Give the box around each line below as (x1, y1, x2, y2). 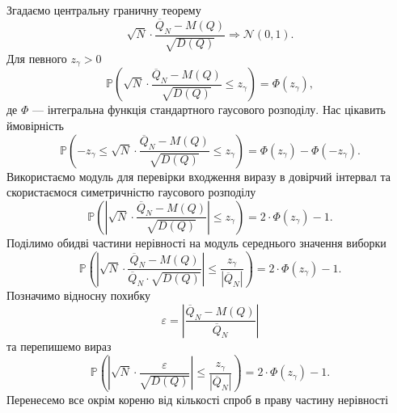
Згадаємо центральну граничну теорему (6, 2, 201, 18)
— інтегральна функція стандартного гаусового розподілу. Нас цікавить (32, 101, 386, 118)
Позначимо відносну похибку (6, 287, 151, 304)
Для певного (6, 50, 67, 67)
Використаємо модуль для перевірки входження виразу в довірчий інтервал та (6, 167, 391, 184)
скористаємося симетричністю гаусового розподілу (6, 183, 256, 200)
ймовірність (6, 117, 64, 134)
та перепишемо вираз (6, 337, 112, 354)
